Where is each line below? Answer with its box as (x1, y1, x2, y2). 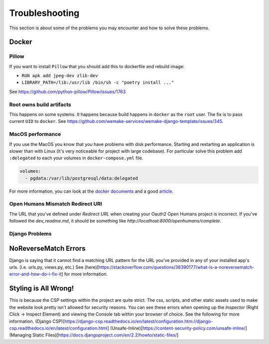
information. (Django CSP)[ (9, 318, 65, 324)
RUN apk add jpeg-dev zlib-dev (21, 73, 98, 79)
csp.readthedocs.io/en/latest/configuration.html (9, 325, 108, 331)
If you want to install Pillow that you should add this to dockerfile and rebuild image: (9, 63, 185, 69)
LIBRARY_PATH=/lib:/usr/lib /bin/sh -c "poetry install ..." (21, 80, 174, 86)
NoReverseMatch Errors (9, 244, 86, 252)
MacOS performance (9, 131, 61, 138)
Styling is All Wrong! (9, 284, 74, 293)
